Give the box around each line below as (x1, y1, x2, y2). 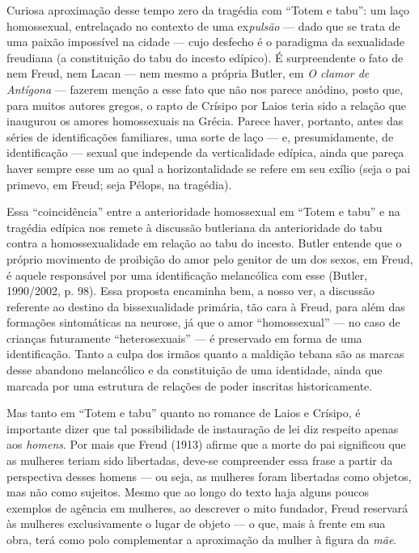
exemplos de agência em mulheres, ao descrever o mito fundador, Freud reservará (6, 499, 408, 516)
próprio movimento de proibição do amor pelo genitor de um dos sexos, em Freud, (6, 250, 413, 267)
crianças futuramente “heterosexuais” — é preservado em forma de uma (6, 329, 362, 346)
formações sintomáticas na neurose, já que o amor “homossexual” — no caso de (6, 314, 400, 331)
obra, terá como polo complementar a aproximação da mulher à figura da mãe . (6, 531, 397, 547)
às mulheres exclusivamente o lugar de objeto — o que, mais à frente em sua (6, 515, 386, 532)
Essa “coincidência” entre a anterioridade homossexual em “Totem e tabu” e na (6, 203, 400, 220)
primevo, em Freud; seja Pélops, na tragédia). (6, 175, 232, 192)
